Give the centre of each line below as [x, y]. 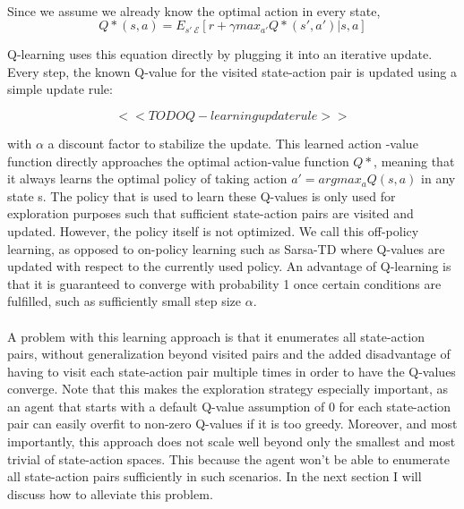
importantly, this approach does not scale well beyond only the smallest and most [232, 441]
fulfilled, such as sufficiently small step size [124, 301]
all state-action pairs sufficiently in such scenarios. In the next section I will [215, 476]
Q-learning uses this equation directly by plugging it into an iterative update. [220, 54]
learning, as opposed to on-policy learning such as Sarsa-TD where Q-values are [226, 248]
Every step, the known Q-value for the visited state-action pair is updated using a [232, 71]
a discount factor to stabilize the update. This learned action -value [233, 143]
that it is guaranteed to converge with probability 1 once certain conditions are [224, 283]
